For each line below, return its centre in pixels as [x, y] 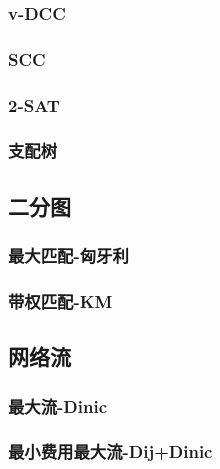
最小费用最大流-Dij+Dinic [110, 451]
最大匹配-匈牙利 [68, 255]
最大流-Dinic [58, 405]
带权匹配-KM [60, 300]
